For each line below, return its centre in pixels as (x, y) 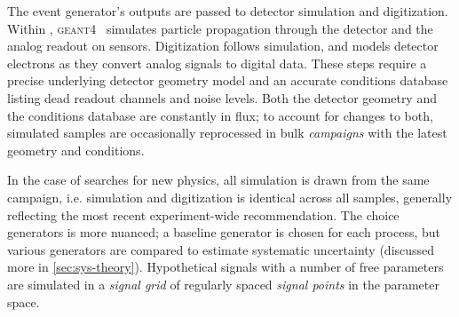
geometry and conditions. (76, 150)
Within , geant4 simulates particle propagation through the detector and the (220, 28)
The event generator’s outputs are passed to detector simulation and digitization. (228, 11)
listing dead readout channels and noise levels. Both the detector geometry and (222, 97)
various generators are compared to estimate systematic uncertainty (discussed (221, 249)
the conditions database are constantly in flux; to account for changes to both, (220, 115)
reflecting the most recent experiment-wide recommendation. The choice (203, 214)
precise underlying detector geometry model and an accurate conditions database (228, 80)
